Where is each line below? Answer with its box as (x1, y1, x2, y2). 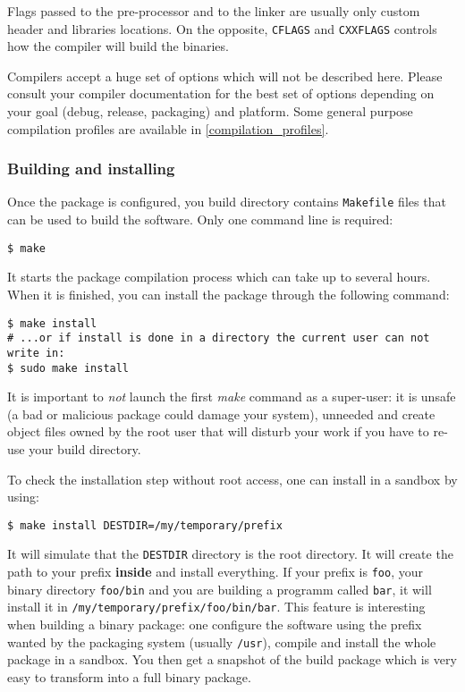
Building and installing (7, 157, 175, 180)
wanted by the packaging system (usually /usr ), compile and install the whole (7, 632, 436, 651)
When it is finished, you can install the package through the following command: (7, 284, 450, 303)
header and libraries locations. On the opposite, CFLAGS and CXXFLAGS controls (7, 19, 437, 38)
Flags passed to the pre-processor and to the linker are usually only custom (7, 2, 420, 20)
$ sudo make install (7, 361, 130, 375)
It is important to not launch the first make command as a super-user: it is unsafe (7, 387, 456, 406)
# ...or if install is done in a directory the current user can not (7, 332, 430, 345)
